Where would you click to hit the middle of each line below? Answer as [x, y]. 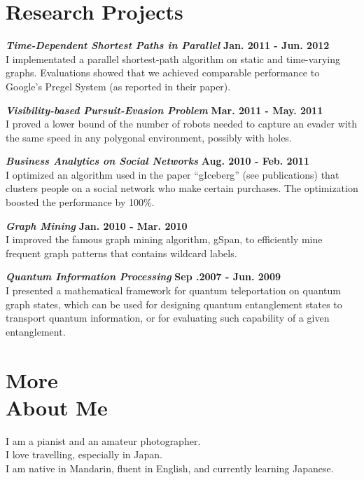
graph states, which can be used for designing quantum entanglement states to [174, 304]
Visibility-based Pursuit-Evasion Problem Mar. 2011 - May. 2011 [164, 110]
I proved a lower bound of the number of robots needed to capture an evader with [181, 124]
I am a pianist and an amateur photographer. [103, 440]
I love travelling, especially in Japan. [84, 454]
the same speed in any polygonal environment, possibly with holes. [149, 137]
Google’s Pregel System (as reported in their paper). [118, 86]
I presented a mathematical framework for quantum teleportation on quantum [174, 290]
